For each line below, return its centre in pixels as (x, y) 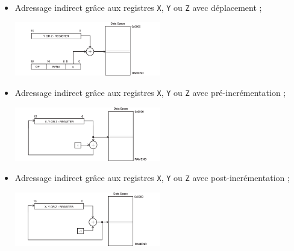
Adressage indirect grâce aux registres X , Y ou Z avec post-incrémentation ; (152, 178)
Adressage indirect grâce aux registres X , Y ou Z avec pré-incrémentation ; (150, 93)
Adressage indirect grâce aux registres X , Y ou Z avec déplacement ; (138, 7)
